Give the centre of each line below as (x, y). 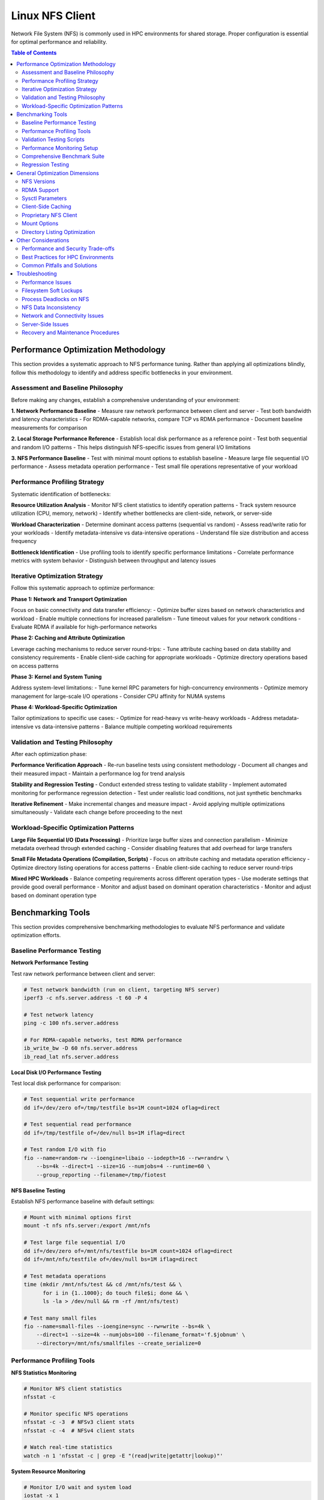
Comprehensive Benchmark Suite (63, 157)
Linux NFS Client (53, 16)
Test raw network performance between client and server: (83, 973)
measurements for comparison (49, 427)
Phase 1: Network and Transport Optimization (69, 599)
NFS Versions (38, 181)
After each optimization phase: (49, 754)
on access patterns (35, 665)
